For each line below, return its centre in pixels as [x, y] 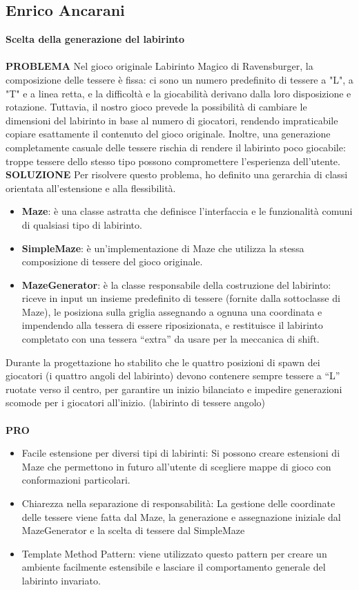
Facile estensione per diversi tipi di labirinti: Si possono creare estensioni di [181, 453]
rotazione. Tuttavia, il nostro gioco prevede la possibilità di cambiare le [156, 107]
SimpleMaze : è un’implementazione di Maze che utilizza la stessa [163, 248]
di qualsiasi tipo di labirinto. [82, 224]
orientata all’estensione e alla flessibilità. [91, 188]
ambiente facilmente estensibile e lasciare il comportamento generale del [174, 567]
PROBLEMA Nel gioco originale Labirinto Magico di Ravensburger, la [159, 66]
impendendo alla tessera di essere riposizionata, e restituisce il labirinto [172, 325]
